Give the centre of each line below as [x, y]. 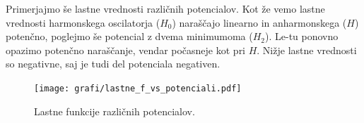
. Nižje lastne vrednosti [307, 50]
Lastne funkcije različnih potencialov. [115, 111]
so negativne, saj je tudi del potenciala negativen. [113, 64]
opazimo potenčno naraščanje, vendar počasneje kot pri [126, 50]
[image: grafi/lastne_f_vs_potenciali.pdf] [138, 88]
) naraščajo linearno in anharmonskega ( [259, 22]
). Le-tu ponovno [302, 36]
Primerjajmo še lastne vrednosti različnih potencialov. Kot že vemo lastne [165, 8]
